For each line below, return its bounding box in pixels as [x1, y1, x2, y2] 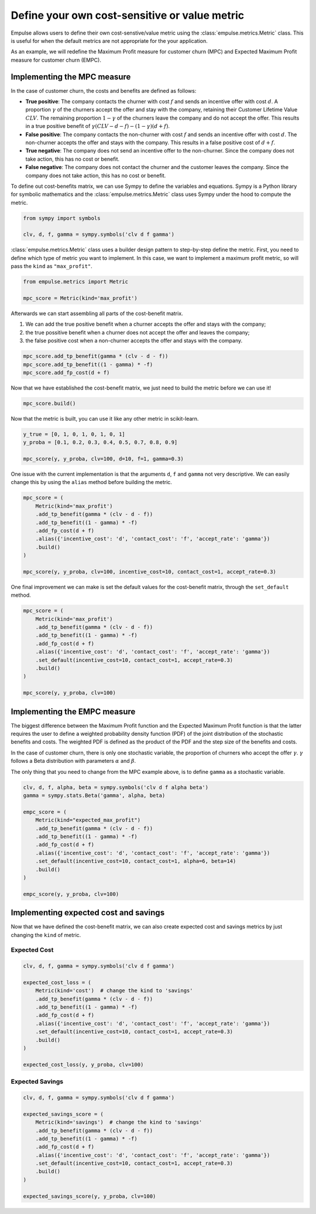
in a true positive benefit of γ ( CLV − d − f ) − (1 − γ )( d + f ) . [25, 123, 170, 130]
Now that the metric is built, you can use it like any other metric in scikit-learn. [11, 415, 199, 422]
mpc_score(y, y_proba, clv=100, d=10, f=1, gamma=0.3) [23, 455, 184, 462]
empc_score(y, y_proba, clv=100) [23, 891, 119, 897]
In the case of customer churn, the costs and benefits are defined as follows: [11, 87, 197, 94]
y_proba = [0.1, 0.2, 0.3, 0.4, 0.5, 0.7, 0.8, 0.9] [23, 439, 178, 446]
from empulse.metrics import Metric [23, 279, 129, 285]
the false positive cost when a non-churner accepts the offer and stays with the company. [25, 337, 243, 344]
